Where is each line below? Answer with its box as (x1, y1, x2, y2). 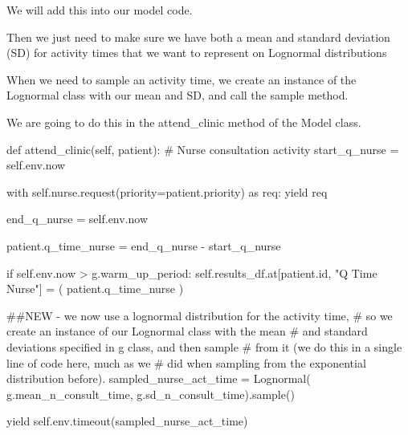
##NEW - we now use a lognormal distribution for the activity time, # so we (6, 307, 393, 323)
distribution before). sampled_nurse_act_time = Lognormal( (6, 370, 311, 387)
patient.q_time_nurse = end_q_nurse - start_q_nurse (6, 237, 281, 254)
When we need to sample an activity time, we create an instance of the (6, 71, 357, 87)
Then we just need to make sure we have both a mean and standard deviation (6, 28, 390, 45)
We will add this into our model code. (6, 2, 193, 18)
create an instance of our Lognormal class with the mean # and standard (6, 323, 368, 339)
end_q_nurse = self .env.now (6, 210, 149, 227)
